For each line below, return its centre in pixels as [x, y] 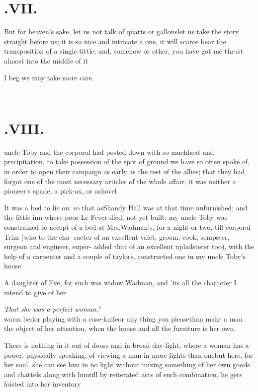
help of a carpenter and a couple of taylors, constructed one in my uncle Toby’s [125, 256]
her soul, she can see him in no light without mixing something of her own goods [127, 364]
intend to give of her [35, 292]
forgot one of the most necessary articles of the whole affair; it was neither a [120, 181]
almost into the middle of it [46, 60]
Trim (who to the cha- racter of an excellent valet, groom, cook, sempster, [117, 236]
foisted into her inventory [43, 384]
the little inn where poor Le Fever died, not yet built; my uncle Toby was [116, 217]
